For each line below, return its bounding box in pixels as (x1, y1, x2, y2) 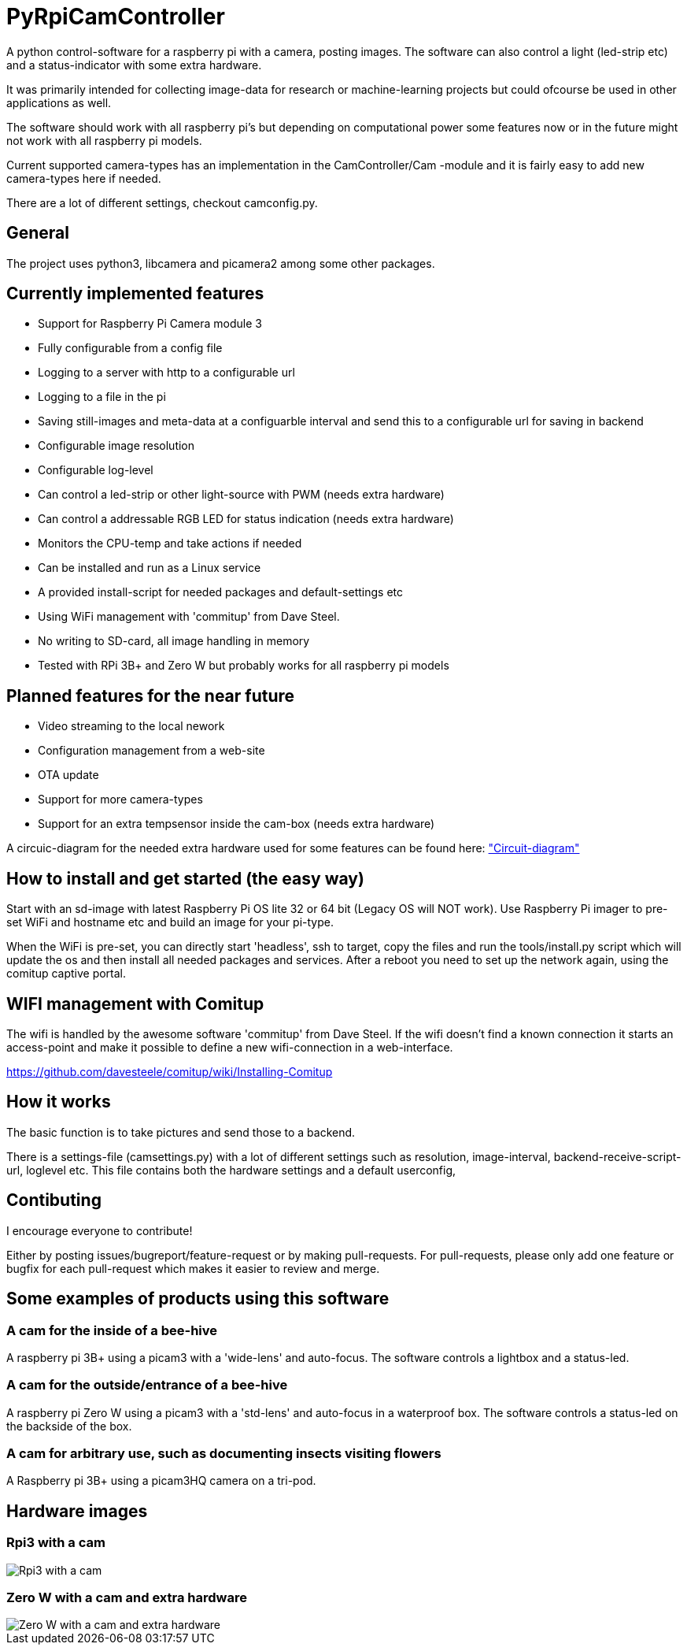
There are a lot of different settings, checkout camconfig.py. (6, 195, 318, 210)
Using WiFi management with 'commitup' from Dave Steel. (38, 610, 340, 624)
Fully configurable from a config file (38, 341, 223, 355)
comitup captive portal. (6, 966, 127, 981)
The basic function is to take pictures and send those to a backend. (6, 1125, 356, 1139)
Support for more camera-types (38, 792, 203, 807)
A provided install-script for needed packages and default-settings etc (38, 585, 404, 599)
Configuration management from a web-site (38, 744, 265, 758)
